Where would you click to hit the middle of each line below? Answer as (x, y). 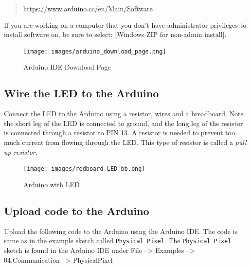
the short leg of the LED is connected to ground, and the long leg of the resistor (124, 123)
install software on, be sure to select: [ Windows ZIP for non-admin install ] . (115, 34)
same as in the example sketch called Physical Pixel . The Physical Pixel (118, 241)
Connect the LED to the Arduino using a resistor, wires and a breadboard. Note (124, 114)
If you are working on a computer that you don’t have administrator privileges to (125, 25)
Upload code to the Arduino (77, 210)
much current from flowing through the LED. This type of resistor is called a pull (125, 142)
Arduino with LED (52, 184)
